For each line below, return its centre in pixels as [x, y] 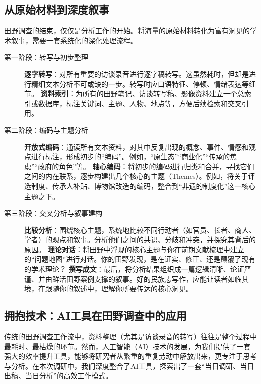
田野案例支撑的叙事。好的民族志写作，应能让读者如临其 [157, 278]
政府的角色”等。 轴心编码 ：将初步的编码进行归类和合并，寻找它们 [146, 166]
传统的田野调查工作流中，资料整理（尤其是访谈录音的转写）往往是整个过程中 [130, 337]
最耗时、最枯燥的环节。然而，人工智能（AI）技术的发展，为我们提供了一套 [127, 346]
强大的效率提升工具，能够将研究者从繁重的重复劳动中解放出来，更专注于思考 [130, 356]
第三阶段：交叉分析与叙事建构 [53, 213]
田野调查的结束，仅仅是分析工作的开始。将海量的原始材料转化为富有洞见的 [127, 30]
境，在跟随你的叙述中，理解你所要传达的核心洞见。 [108, 289]
